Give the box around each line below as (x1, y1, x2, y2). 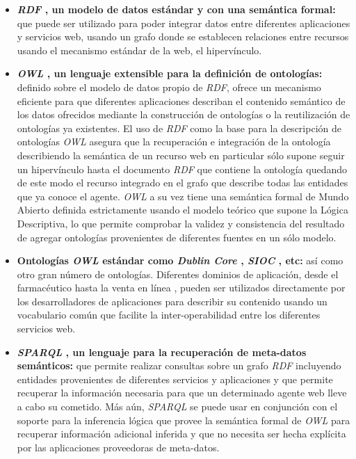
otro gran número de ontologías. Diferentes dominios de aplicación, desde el (17, 266, 339, 281)
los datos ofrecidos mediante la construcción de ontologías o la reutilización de (17, 107, 350, 122)
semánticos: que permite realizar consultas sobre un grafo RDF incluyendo (17, 358, 341, 373)
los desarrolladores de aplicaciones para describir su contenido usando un (17, 293, 327, 308)
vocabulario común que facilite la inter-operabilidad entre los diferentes (17, 307, 321, 322)
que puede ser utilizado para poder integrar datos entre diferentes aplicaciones (17, 15, 350, 30)
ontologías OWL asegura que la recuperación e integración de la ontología (17, 134, 331, 149)
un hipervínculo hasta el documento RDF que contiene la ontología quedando (17, 161, 347, 176)
